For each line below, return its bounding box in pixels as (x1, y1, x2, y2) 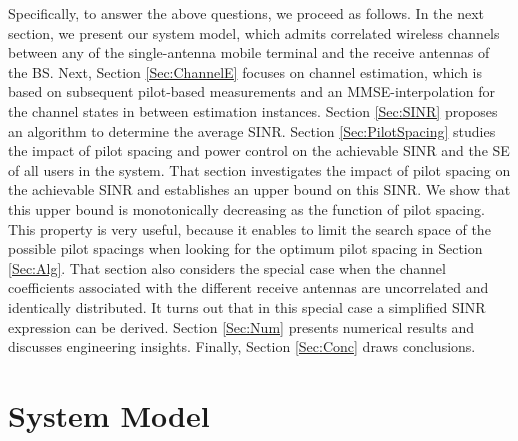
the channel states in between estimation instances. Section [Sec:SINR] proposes (8, 100, 498, 121)
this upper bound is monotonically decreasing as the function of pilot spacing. (8, 198, 485, 219)
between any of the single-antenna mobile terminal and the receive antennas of (8, 42, 490, 63)
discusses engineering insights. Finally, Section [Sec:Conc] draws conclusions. (8, 336, 476, 357)
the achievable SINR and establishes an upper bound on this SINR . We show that (8, 179, 511, 200)
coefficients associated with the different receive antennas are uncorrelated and (8, 277, 489, 298)
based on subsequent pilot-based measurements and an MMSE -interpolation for (8, 81, 495, 102)
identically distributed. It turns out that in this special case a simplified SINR (8, 296, 486, 317)
